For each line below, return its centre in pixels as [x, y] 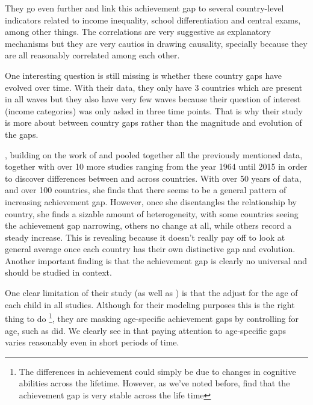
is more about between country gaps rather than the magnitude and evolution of [153, 122]
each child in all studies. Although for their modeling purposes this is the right [150, 304]
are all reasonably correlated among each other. [92, 55]
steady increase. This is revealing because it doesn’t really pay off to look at [145, 237]
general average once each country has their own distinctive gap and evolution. [150, 249]
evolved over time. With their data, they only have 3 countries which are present [154, 87]
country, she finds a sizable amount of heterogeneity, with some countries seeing [152, 213]
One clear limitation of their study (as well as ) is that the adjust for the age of [151, 293]
